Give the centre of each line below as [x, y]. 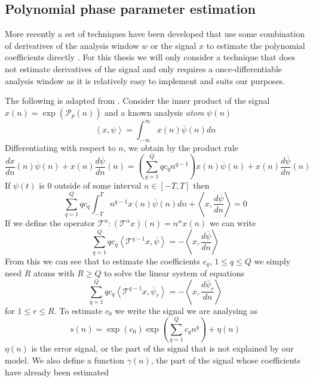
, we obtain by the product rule [181, 148]
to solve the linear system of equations [174, 273]
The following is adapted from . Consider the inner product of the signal [137, 101]
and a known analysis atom [154, 112]
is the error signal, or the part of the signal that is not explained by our [162, 348]
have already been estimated [57, 372]
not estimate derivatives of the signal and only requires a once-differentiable [144, 68]
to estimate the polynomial [256, 45]
